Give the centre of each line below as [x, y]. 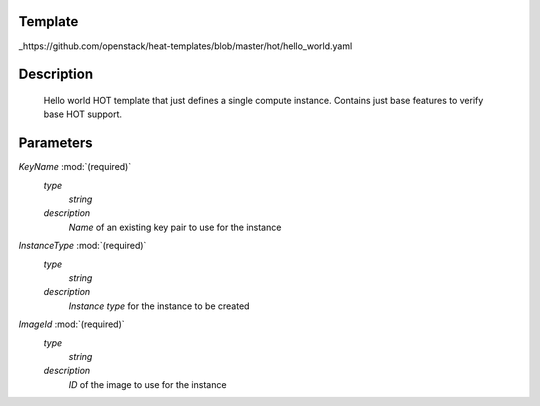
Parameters [55, 143]
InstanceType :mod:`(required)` [82, 246]
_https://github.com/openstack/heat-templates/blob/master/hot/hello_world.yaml [185, 46]
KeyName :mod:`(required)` [75, 167]
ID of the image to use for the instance [147, 384]
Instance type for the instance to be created [159, 306]
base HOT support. [83, 114]
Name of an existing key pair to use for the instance [175, 227]
